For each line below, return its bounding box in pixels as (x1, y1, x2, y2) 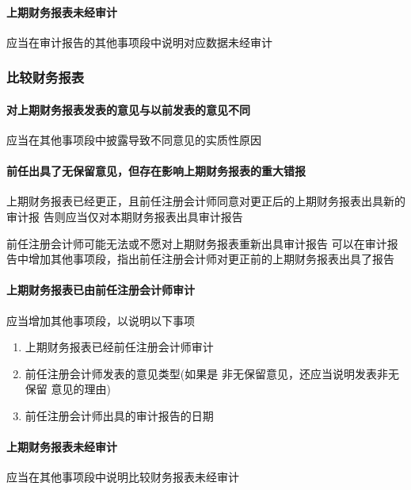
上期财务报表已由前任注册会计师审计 (6, 281, 195, 298)
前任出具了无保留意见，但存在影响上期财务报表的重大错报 (6, 163, 306, 179)
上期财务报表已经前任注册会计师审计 (25, 339, 214, 355)
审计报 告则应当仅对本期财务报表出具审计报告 (6, 209, 243, 225)
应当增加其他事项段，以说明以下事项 (6, 312, 195, 328)
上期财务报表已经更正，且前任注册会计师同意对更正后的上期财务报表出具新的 (6, 193, 405, 209)
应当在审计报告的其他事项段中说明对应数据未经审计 (6, 33, 272, 50)
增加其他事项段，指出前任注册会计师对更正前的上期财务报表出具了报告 (28, 251, 394, 267)
